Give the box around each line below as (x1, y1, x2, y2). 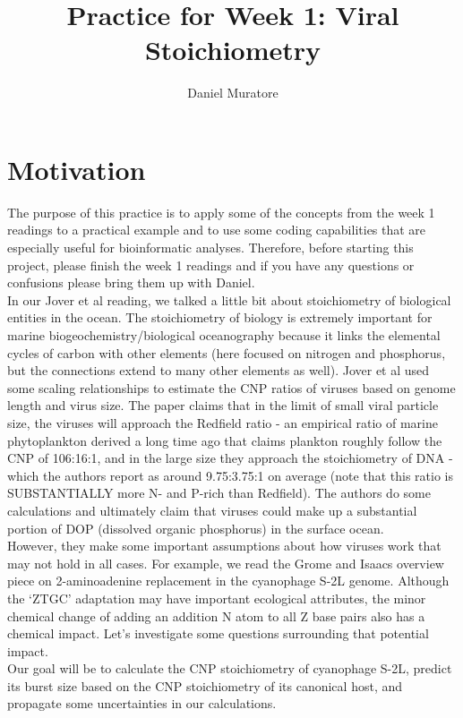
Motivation (7, 150, 146, 187)
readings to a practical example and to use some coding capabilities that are (7, 220, 426, 239)
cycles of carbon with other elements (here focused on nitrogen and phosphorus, (7, 343, 446, 362)
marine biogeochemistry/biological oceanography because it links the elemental (7, 326, 441, 344)
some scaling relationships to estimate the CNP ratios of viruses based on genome (7, 378, 456, 397)
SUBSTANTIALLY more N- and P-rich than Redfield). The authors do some (7, 483, 431, 502)
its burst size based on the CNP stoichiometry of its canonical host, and (7, 676, 403, 695)
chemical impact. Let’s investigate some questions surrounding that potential (7, 624, 429, 643)
